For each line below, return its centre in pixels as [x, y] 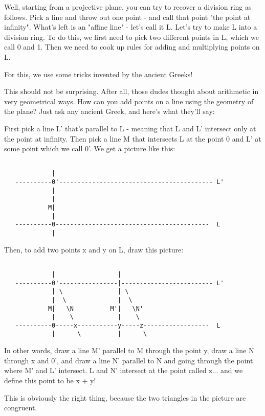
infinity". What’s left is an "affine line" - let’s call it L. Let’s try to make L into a [131, 27]
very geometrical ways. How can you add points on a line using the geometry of [129, 101]
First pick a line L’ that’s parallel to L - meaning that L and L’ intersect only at [130, 128]
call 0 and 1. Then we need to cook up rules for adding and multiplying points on [132, 47]
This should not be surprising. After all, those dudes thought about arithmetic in [131, 91]
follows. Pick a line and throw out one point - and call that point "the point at [127, 17]
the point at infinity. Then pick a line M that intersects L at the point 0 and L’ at [133, 138]
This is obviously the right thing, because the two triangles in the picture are [125, 397]
